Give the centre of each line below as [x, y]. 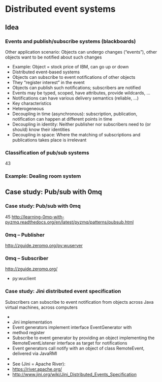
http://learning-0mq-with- [38, 217]
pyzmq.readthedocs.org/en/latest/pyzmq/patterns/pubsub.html [69, 222]
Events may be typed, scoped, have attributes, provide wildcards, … [81, 93]
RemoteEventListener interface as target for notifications [70, 343]
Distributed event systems [60, 9]
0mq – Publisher [25, 235]
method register [29, 332]
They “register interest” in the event [48, 82]
